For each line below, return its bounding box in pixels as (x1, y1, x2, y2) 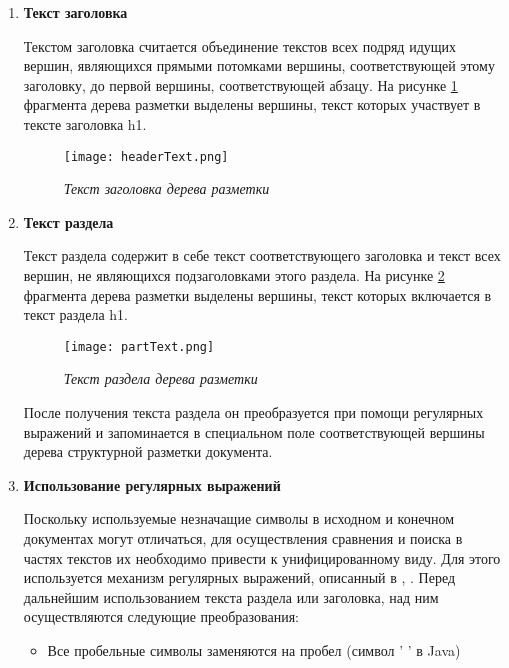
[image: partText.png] (63, 339, 215, 354)
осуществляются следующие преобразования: (23, 606, 299, 627)
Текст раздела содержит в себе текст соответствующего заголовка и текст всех (23, 245, 501, 266)
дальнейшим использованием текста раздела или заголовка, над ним (23, 586, 439, 607)
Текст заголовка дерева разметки (63, 178, 270, 199)
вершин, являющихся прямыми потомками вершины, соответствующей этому (23, 55, 495, 76)
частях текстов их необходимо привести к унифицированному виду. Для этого (23, 547, 501, 568)
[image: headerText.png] (63, 149, 229, 164)
